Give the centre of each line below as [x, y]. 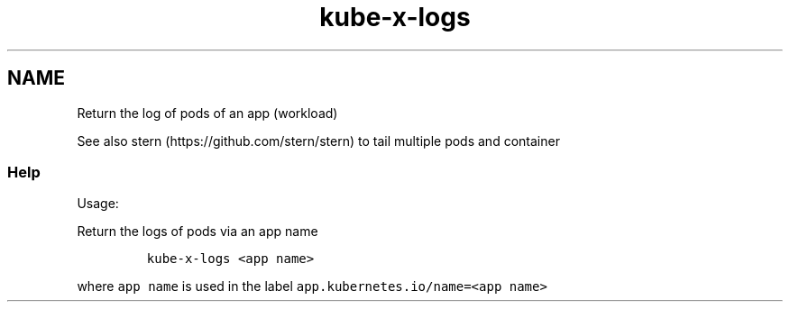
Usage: [98, 204]
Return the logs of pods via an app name [197, 232]
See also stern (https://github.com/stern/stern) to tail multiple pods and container [318, 141]
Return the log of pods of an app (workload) [207, 113]
